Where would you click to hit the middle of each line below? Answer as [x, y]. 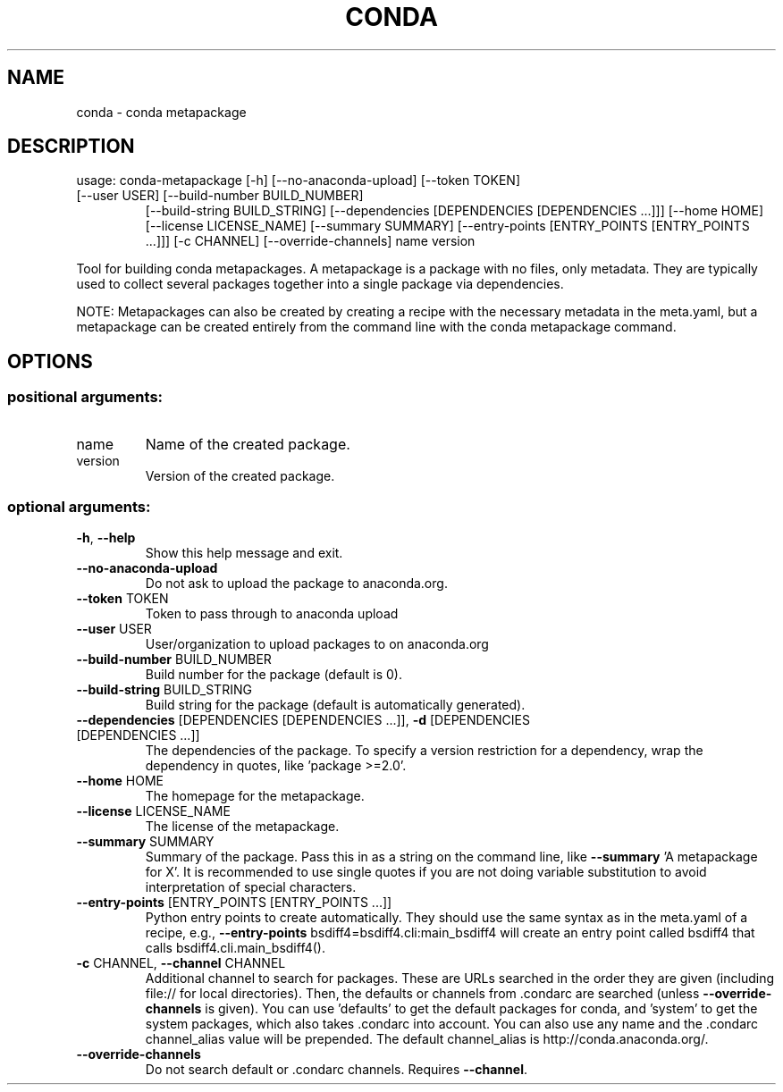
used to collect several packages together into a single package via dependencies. [320, 284]
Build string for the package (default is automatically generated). [335, 705]
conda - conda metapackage [161, 112]
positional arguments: [85, 397]
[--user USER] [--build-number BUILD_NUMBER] [220, 196]
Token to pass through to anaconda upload [272, 614]
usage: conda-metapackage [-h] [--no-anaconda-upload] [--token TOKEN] [299, 181]
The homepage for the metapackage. [255, 796]
